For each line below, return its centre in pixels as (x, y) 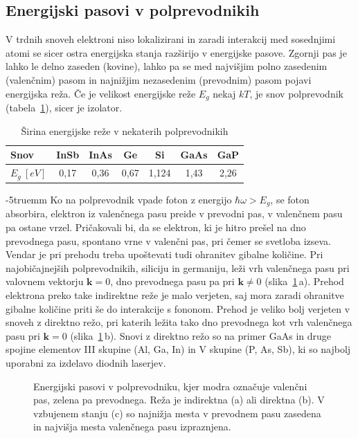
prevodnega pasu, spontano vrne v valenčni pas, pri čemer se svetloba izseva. (168, 240)
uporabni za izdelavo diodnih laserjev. (86, 363)
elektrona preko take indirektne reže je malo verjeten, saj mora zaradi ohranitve (175, 295)
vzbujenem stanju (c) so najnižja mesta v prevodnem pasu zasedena (177, 413)
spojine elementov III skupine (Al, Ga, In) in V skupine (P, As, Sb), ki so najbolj (178, 349)
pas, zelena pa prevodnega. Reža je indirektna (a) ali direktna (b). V (179, 400)
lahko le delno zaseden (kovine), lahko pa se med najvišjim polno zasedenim (167, 66)
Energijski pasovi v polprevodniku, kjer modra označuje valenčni (170, 386)
